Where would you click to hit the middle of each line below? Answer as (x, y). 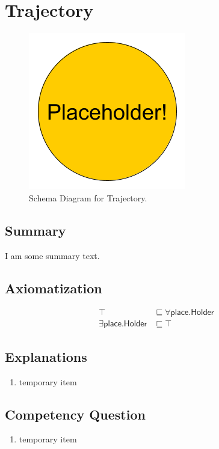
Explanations (46, 356)
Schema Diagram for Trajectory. (88, 197)
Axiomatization (54, 288)
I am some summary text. (52, 255)
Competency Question (75, 414)
